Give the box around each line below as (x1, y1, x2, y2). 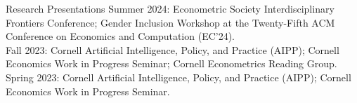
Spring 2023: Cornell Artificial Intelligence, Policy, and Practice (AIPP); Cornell (6, 69, 351, 84)
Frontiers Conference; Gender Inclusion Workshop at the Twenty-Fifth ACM (6, 15, 335, 29)
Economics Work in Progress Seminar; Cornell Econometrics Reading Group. (6, 56, 337, 71)
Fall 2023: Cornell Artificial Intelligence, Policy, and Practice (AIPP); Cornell (6, 42, 339, 57)
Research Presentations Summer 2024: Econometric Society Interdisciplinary (6, 1, 335, 15)
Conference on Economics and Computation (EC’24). (6, 29, 235, 43)
